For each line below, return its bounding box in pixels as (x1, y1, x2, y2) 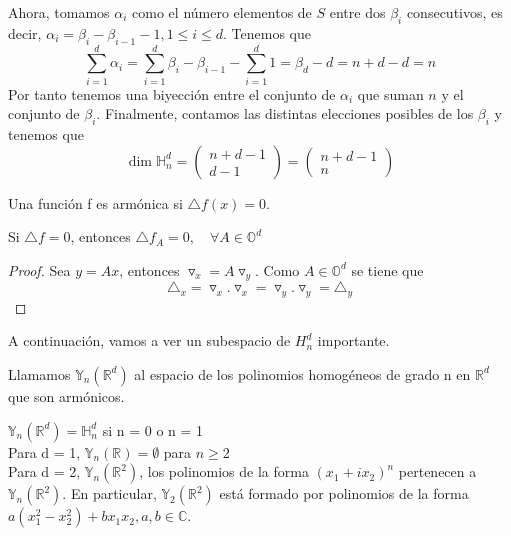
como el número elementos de (132, 2, 312, 22)
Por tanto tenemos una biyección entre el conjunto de (8, 83, 336, 104)
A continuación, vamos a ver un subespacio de (8, 330, 291, 351)
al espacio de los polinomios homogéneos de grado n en (134, 363, 471, 384)
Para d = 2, (8, 461, 81, 482)
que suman (357, 83, 424, 104)
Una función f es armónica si (8, 192, 183, 213)
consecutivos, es (406, 2, 503, 22)
